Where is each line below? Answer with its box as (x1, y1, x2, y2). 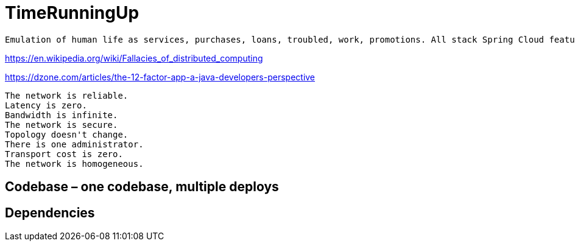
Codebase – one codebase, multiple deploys (5, 179, 279, 195)
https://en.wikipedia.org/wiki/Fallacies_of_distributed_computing (5, 52, 263, 63)
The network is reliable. (5, 90, 129, 100)
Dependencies (5, 205, 95, 220)
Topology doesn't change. (5, 129, 129, 139)
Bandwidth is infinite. (5, 110, 118, 120)
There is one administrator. (5, 139, 144, 149)
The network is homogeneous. (5, 158, 144, 169)
